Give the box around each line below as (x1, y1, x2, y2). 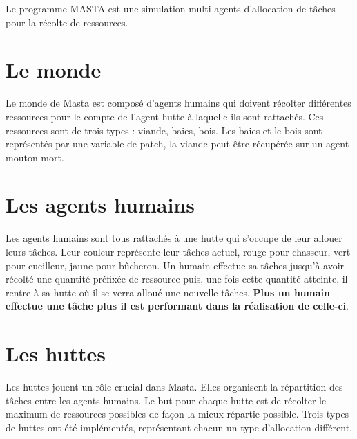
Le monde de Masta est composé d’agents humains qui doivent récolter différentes (6, 96, 351, 110)
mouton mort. (6, 150, 64, 164)
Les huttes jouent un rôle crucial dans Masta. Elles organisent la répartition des (6, 379, 343, 394)
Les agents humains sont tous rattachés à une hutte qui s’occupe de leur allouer (6, 231, 342, 245)
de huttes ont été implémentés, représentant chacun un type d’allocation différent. (6, 420, 352, 434)
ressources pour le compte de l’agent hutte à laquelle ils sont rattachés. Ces (6, 109, 324, 123)
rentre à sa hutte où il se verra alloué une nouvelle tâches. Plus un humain (6, 285, 330, 299)
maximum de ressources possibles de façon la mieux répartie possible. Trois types (6, 406, 349, 421)
